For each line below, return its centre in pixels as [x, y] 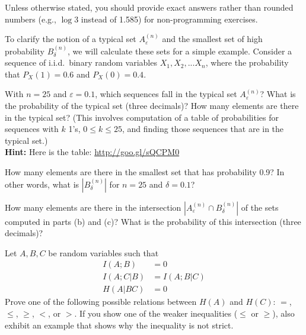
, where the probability [247, 62]
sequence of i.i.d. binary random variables [81, 62]
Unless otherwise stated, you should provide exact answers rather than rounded [149, 7]
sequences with [32, 129]
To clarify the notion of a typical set [71, 39]
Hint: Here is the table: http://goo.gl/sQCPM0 [92, 152]
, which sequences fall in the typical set [166, 94]
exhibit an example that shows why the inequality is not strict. [119, 325]
